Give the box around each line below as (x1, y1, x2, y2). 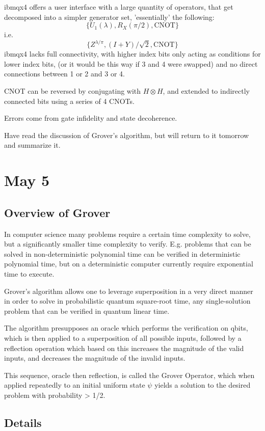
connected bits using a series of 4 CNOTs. (4, 95, 135, 106)
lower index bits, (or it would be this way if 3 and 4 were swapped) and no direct (4, 58, 258, 69)
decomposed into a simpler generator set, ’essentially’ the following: (4, 11, 215, 22)
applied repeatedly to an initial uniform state (4, 380, 145, 390)
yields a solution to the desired (154, 380, 251, 390)
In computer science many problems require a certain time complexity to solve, (4, 228, 251, 239)
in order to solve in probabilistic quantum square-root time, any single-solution (4, 295, 251, 306)
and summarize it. (4, 140, 61, 150)
